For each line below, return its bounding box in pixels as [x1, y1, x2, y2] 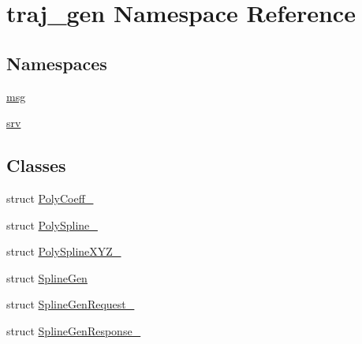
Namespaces [6, 50, 107, 75]
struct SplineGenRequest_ [6, 296, 135, 312]
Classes [6, 153, 66, 178]
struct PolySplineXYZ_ [6, 243, 121, 260]
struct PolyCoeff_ [6, 189, 94, 206]
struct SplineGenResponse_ [6, 322, 141, 338]
